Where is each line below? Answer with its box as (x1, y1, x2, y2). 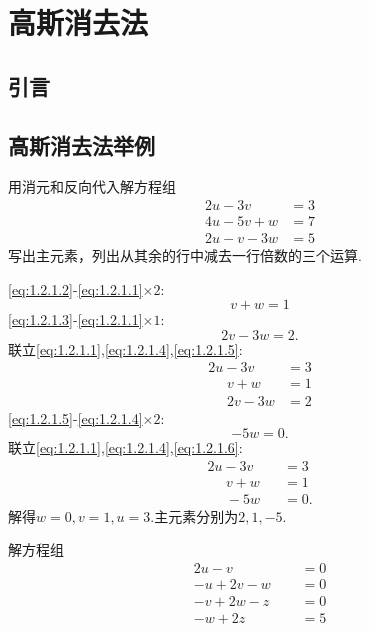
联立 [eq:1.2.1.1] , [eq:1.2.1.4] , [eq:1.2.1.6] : (8, 437, 243, 458)
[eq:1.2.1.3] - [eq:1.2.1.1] (8, 309, 143, 330)
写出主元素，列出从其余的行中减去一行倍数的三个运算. (8, 245, 362, 266)
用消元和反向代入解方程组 (8, 176, 176, 197)
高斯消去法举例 (8, 129, 155, 160)
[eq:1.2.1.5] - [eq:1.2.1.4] (8, 407, 143, 428)
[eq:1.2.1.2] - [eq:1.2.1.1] (8, 278, 143, 299)
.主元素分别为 (150, 505, 239, 526)
